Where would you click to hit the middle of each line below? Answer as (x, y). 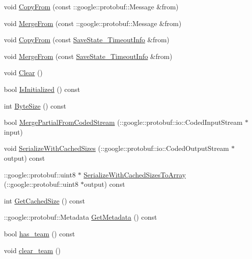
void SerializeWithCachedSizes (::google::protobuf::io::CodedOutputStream (117, 148)
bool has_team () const (40, 233)
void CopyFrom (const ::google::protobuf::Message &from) (91, 6)
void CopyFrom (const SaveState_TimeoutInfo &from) (87, 40)
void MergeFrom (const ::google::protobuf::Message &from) (93, 23)
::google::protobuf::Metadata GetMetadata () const (81, 217)
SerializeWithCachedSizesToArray (135, 174)
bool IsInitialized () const (42, 89)
